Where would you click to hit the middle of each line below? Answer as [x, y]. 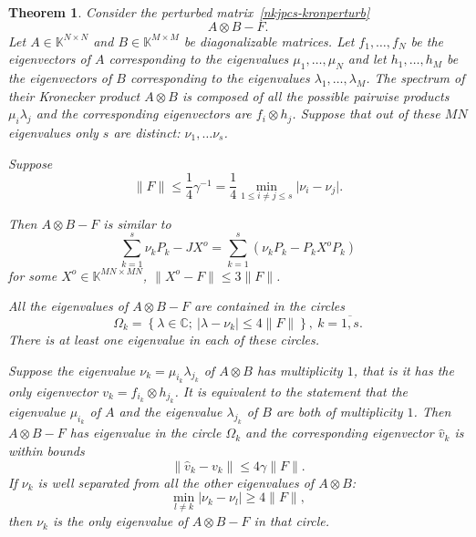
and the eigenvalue [171, 412]
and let [367, 59]
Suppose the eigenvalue [72, 370]
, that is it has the [404, 370]
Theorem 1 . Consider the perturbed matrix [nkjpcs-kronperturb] [189, 12]
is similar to [137, 223]
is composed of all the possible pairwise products [316, 95]
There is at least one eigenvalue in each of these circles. [164, 339]
